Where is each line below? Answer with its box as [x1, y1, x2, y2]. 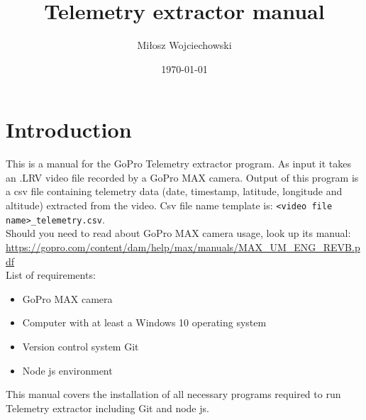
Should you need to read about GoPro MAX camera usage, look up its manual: [6, 226, 351, 241]
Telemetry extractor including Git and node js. [6, 400, 209, 415]
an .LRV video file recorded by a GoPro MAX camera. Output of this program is [6, 170, 359, 184]
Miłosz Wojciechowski [137, 38, 232, 52]
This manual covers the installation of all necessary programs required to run [6, 387, 341, 402]
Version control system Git [22, 338, 139, 353]
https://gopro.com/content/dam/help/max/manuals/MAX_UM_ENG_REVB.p [6, 239, 360, 254]
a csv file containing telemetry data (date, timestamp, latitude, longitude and [6, 184, 343, 199]
